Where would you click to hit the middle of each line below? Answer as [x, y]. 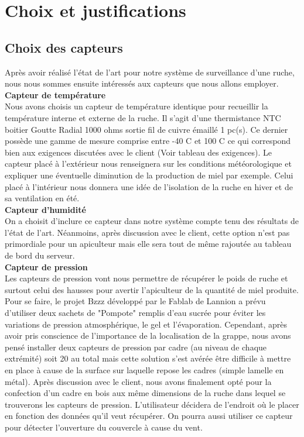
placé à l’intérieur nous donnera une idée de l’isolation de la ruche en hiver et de [149, 186]
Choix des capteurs [64, 47]
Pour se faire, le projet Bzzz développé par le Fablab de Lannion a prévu [135, 301]
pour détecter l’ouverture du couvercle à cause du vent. [104, 427]
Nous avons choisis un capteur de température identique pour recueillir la [136, 106]
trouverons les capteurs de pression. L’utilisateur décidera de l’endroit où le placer [152, 404]
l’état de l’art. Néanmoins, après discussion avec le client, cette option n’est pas [147, 232]
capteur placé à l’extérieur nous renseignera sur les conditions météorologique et [148, 164]
